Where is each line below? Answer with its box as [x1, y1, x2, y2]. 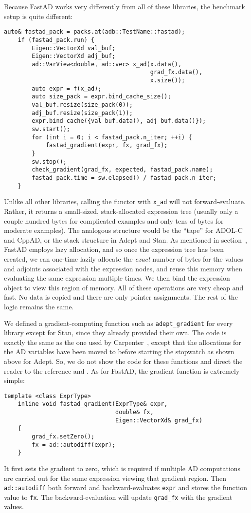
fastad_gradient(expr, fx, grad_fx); [45, 142, 168, 149]
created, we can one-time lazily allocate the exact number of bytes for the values [4, 253, 243, 264]
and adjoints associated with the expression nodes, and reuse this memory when [4, 263, 242, 273]
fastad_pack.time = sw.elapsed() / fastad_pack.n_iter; [32, 174, 216, 181]
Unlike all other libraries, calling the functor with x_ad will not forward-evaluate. [4, 196, 246, 207]
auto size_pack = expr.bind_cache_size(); [32, 93, 171, 100]
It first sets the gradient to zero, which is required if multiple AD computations [4, 463, 241, 473]
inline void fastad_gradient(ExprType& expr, [18, 400, 168, 408]
